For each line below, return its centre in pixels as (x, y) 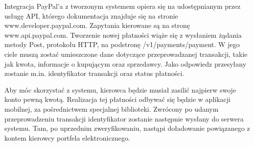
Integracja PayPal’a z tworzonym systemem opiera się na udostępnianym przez (123, 6)
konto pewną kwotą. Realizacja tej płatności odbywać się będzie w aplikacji (117, 99)
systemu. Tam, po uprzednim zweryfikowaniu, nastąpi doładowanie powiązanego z (127, 128)
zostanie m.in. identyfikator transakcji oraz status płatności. (94, 73)
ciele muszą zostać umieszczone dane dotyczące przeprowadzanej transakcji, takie (126, 54)
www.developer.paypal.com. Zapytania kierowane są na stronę (97, 25)
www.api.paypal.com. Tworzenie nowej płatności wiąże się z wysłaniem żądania (123, 35)
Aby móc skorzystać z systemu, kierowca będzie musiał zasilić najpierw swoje (120, 89)
